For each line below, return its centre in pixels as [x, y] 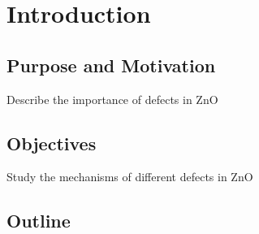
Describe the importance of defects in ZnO [112, 99]
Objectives [52, 143]
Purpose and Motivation [111, 65]
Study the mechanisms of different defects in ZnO [130, 177]
